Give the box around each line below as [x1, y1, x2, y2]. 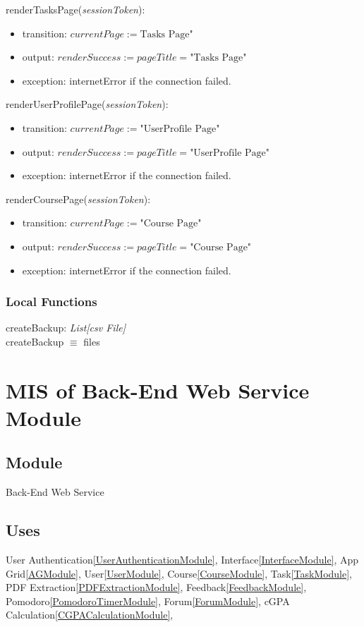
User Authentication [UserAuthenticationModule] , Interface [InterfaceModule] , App [6, 552, 359, 567]
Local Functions [6, 293, 97, 310]
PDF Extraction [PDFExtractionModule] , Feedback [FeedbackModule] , [6, 580, 307, 595]
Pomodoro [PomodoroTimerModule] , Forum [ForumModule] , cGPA [6, 593, 290, 608]
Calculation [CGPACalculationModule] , [6, 607, 174, 622]
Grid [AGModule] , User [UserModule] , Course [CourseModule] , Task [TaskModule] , [6, 566, 353, 580]
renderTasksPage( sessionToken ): [6, 2, 145, 16]
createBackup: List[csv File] [6, 320, 126, 335]
